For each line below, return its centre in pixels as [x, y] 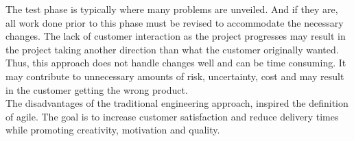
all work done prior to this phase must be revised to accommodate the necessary [175, 22]
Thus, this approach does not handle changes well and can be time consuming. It [176, 63]
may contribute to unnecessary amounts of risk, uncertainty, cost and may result [175, 76]
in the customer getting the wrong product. [97, 89]
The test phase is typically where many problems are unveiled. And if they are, [172, 9]
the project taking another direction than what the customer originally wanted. [172, 49]
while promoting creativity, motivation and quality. [113, 130]
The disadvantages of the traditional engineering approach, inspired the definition [177, 103]
